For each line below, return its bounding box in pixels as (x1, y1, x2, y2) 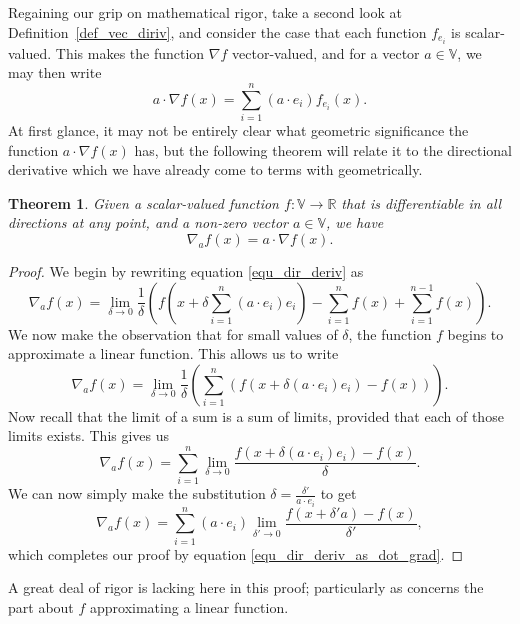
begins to (447, 323, 504, 344)
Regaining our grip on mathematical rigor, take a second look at (8, 2, 402, 22)
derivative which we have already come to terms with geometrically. (8, 159, 423, 180)
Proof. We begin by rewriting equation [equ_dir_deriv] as (8, 260, 364, 281)
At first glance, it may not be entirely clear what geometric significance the (8, 120, 469, 140)
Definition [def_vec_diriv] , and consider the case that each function (8, 21, 427, 42)
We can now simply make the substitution (8, 483, 266, 504)
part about (8, 596, 74, 617)
